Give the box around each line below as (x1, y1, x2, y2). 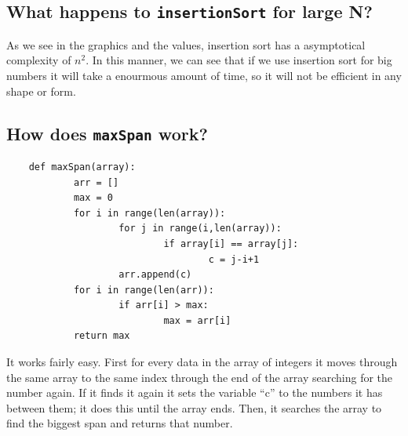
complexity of (6, 52, 71, 68)
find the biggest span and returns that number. (6, 415, 233, 431)
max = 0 (73, 192, 114, 204)
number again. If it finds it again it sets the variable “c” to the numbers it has (6, 384, 383, 401)
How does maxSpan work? (6, 121, 208, 145)
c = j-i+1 (208, 253, 260, 265)
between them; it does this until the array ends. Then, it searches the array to (6, 399, 382, 416)
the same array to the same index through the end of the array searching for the (6, 369, 393, 385)
